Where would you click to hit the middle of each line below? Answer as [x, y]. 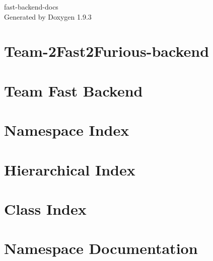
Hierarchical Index [70, 169]
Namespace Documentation [101, 248]
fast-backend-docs [31, 7]
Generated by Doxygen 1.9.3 [48, 16]
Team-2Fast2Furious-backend [107, 51]
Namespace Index [67, 130]
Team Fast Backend [74, 90]
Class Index [45, 208]
